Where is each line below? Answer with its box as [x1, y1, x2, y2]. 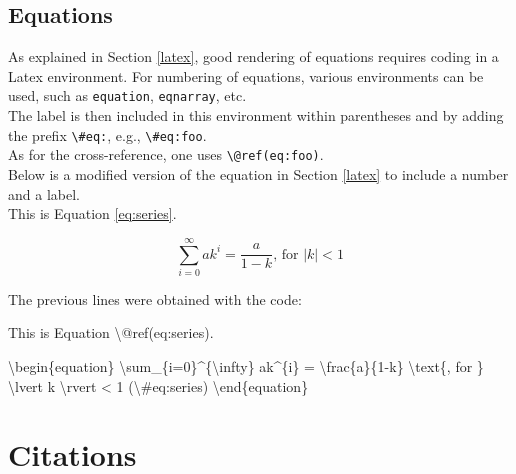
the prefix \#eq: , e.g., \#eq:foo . [8, 124, 207, 145]
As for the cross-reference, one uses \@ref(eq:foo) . [8, 144, 324, 165]
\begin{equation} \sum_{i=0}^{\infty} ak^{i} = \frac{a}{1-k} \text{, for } [8, 356, 484, 377]
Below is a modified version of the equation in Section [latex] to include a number [8, 163, 509, 184]
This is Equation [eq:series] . [8, 203, 177, 224]
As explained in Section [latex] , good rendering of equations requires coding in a [8, 46, 499, 67]
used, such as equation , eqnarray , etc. [8, 85, 247, 106]
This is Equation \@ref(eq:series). [8, 322, 214, 343]
